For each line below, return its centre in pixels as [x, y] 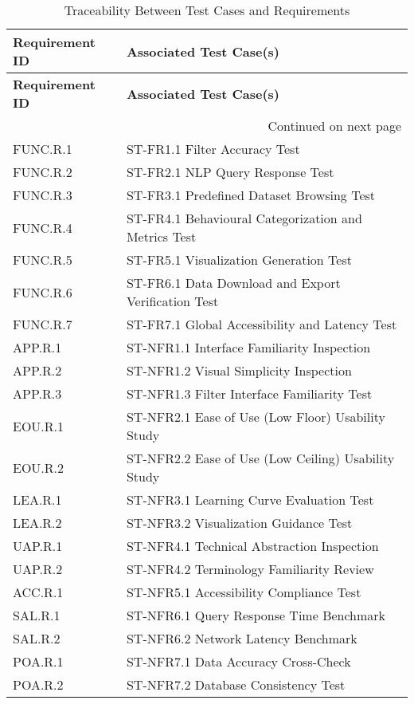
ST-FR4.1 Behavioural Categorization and [244, 218]
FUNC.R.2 [43, 172]
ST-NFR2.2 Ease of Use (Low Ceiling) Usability [260, 458]
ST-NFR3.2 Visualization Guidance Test [239, 523]
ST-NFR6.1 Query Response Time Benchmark [256, 615]
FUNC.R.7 [43, 324]
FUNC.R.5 [43, 260]
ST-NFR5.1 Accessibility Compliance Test [244, 592]
